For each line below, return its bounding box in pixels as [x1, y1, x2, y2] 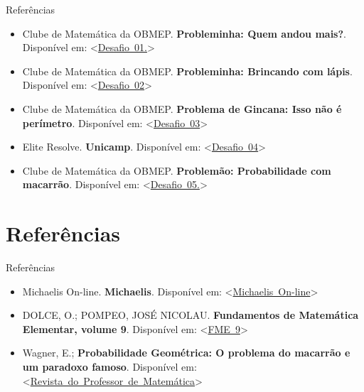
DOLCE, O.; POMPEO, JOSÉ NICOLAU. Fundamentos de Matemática [22, 307, 359, 322]
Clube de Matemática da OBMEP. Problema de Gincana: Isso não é [22, 101, 342, 116]
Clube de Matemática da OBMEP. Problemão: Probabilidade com [22, 163, 331, 178]
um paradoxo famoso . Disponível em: [22, 359, 197, 374]
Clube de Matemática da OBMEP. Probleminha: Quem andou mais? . [22, 26, 346, 40]
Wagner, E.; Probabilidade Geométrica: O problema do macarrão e [22, 345, 350, 360]
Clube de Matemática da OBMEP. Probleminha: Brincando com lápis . [22, 63, 353, 78]
